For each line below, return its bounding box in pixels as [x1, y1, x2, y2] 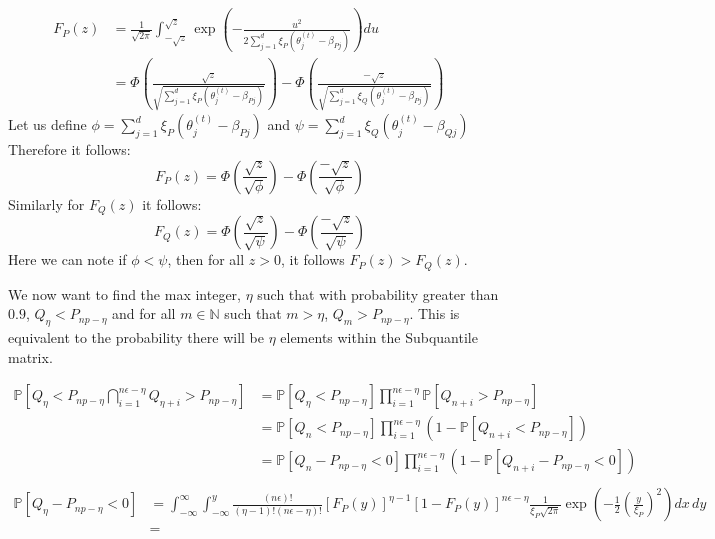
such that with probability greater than [257, 283, 499, 304]
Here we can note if [8, 249, 127, 270]
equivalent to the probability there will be [8, 327, 264, 348]
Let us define [8, 114, 87, 135]
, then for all [167, 249, 245, 270]
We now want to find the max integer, [8, 283, 241, 304]
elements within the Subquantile [280, 327, 478, 348]
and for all [112, 303, 176, 324]
